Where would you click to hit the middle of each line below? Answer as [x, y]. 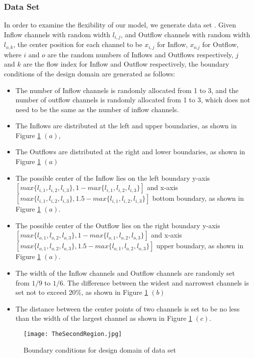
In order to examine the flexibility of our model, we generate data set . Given [120, 25]
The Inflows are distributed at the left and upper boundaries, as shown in [126, 126]
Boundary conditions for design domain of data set [100, 349]
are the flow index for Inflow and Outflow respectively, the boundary [126, 64]
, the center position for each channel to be [78, 44]
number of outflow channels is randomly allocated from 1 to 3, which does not [133, 100]
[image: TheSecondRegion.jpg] [73, 334]
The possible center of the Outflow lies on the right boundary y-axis [118, 225]
